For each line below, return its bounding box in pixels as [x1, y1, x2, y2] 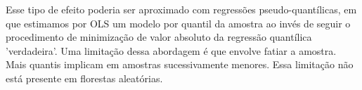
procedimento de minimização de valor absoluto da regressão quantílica [6, 30, 312, 44]
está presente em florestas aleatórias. [6, 70, 163, 85]
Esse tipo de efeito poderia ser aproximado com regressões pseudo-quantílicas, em [6, 2, 357, 16]
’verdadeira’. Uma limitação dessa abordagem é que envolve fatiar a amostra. [6, 43, 337, 58]
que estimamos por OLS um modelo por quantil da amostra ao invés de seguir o [6, 15, 351, 30]
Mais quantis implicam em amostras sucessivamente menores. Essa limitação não [6, 57, 354, 72]
